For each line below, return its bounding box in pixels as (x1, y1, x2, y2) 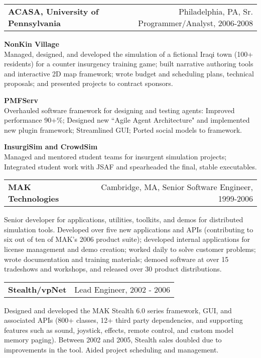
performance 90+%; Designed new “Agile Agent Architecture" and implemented (4, 115, 250, 125)
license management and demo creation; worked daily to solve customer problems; (4, 243, 256, 254)
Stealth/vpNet (8, 283, 67, 295)
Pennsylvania (8, 17, 61, 29)
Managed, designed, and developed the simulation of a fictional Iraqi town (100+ (4, 48, 253, 59)
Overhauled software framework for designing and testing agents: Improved (4, 105, 235, 115)
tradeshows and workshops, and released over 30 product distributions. (4, 263, 222, 274)
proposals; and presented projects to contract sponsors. (4, 78, 173, 88)
